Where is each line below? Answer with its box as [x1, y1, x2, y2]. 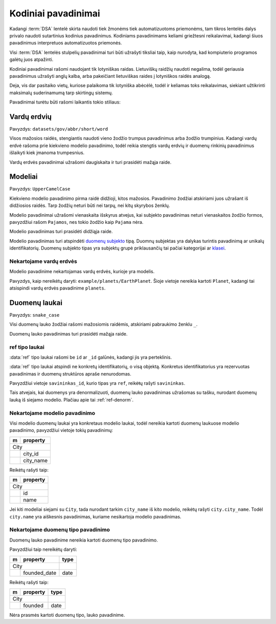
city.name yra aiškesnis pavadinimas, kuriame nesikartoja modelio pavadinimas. [9, 513, 181, 519]
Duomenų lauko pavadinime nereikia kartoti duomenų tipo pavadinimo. [9, 537, 158, 543]
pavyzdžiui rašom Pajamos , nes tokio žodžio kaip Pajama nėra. [9, 219, 144, 225]
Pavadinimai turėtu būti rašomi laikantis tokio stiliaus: [9, 99, 121, 105]
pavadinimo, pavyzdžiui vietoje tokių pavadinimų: [9, 427, 113, 433]
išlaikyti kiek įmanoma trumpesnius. [9, 150, 85, 156]
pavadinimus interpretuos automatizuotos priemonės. [9, 40, 122, 46]
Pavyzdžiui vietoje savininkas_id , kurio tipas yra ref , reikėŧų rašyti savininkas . [9, 380, 186, 386]
